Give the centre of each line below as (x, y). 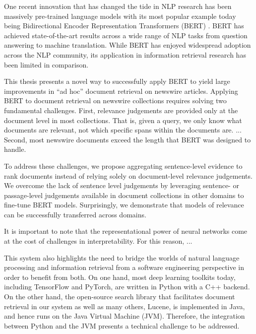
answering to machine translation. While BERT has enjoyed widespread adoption (128, 45)
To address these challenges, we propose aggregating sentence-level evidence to (123, 166)
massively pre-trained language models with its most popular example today (120, 16)
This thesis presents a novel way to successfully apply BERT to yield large (117, 81)
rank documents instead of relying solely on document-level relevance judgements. (128, 175)
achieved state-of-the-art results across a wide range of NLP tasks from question (126, 35)
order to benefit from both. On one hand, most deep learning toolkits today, (120, 277)
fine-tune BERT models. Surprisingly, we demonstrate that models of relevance (124, 205)
